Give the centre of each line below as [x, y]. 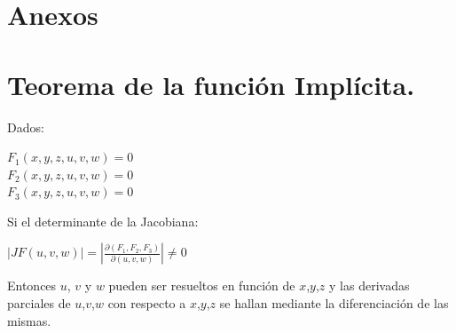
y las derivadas [370, 285]
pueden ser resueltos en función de [202, 285]
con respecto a [147, 303]
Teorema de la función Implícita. [211, 84]
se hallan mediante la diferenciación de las [334, 303]
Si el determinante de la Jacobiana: [103, 221]
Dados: [26, 127]
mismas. [29, 320]
